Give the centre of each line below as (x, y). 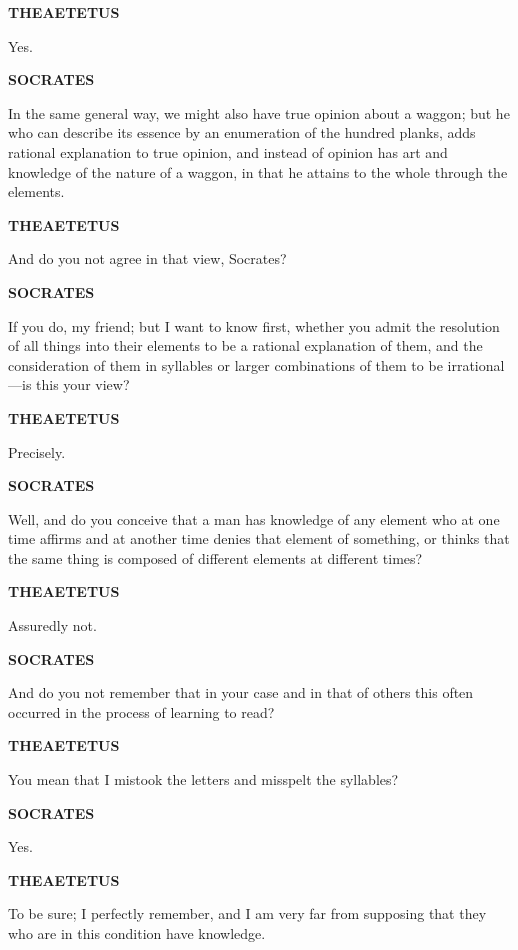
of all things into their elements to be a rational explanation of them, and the (245, 345)
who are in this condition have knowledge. (137, 933)
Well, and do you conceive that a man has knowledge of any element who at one (254, 518)
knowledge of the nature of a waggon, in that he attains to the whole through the (258, 171)
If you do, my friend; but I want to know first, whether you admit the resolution (254, 325)
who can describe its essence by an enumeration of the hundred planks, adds (242, 132)
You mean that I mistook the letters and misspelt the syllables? (203, 779)
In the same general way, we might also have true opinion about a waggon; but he (259, 112)
